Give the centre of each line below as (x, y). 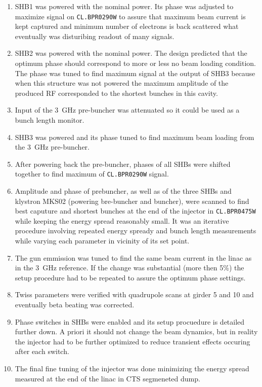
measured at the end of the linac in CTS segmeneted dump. (107, 378)
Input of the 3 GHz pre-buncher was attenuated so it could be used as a (127, 110)
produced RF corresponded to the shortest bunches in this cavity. (116, 93)
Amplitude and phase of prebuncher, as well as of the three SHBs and (123, 191)
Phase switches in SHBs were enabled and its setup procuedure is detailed (130, 321)
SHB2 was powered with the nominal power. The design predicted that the (131, 53)
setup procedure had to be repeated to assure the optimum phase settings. (130, 277)
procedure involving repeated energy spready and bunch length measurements (136, 231)
